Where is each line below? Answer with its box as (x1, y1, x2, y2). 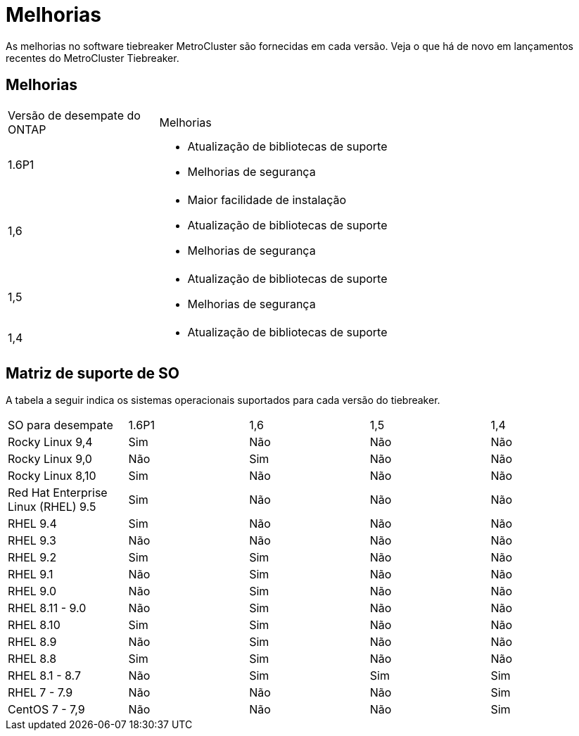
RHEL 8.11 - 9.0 (8, 601, 87, 616)
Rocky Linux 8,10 (8, 469, 96, 483)
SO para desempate (8, 418, 113, 433)
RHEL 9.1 (8, 567, 53, 582)
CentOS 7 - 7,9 (8, 702, 85, 717)
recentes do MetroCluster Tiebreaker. (6, 51, 179, 64)
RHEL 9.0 (8, 584, 57, 599)
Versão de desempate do (8, 108, 141, 122)
